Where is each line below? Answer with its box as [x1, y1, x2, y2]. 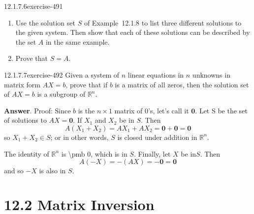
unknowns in [192, 69, 230, 80]
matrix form [4, 79, 40, 89]
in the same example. [45, 36, 110, 47]
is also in [39, 165, 66, 176]
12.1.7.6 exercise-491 [4, 1, 63, 11]
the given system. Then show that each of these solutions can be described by [15, 27, 250, 37]
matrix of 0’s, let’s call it [114, 105, 189, 115]
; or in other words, [50, 132, 109, 142]
